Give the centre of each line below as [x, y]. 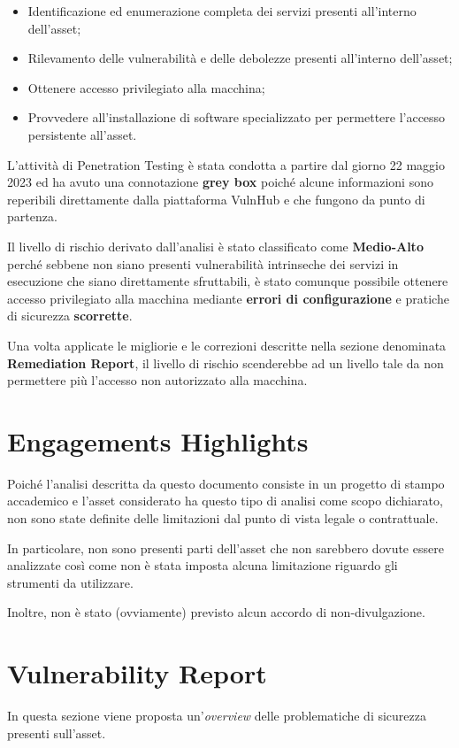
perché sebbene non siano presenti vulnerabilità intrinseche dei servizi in [203, 263]
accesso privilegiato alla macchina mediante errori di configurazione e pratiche [228, 298]
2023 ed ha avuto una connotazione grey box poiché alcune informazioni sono [220, 182]
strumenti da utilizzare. [70, 582]
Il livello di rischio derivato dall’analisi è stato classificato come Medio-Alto [215, 246]
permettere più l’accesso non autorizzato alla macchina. [157, 380]
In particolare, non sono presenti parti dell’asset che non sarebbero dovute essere [226, 548]
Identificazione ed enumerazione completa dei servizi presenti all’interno [222, 11]
